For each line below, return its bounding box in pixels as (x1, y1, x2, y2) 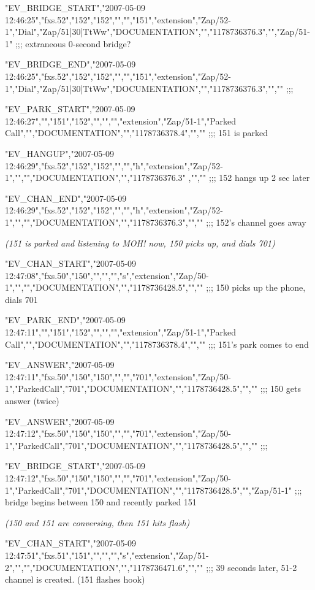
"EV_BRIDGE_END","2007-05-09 (5, 58, 136, 71)
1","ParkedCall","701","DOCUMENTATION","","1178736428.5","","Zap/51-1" (5, 483, 292, 496)
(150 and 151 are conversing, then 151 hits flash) (5, 516, 190, 529)
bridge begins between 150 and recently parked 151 (5, 496, 197, 508)
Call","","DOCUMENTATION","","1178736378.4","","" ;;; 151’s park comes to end (5, 337, 309, 350)
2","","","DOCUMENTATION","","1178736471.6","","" (5, 561, 203, 573)
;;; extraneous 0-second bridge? (15, 37, 131, 50)
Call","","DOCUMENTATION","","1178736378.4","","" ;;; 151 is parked (5, 126, 268, 139)
